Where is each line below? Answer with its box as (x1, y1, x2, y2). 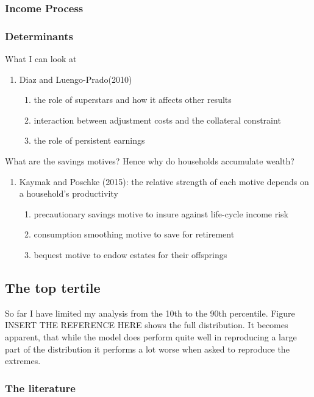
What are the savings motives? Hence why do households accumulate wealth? (5, 155, 294, 167)
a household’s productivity (19, 187, 118, 200)
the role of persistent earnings (34, 134, 145, 147)
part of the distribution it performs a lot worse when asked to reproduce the (5, 342, 290, 355)
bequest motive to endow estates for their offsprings (34, 248, 227, 261)
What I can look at (5, 52, 77, 65)
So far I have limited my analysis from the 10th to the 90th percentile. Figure (5, 306, 295, 319)
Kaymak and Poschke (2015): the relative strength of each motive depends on (19, 175, 309, 188)
